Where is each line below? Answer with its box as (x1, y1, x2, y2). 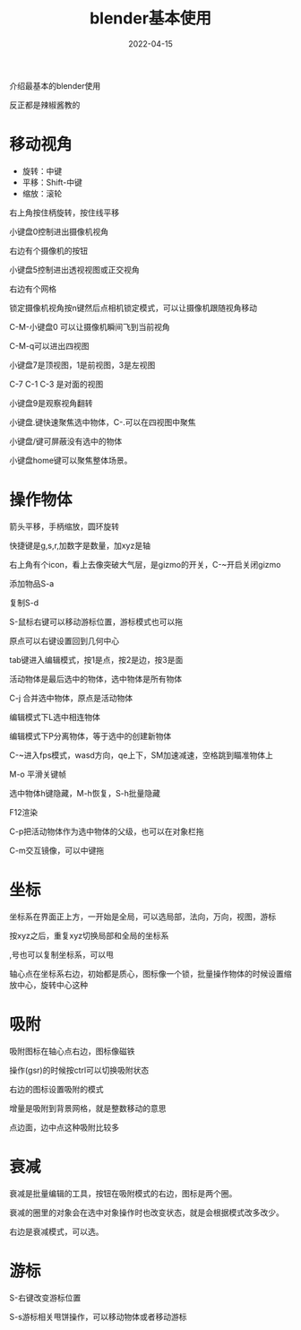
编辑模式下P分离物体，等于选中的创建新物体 (9, 730, 172, 741)
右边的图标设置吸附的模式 (9, 1083, 104, 1094)
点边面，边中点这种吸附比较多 (9, 1122, 119, 1133)
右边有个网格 (9, 283, 56, 294)
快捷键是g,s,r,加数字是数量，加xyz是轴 (9, 540, 150, 551)
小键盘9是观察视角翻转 (9, 397, 93, 408)
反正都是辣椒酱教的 (9, 100, 81, 110)
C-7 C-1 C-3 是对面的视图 (9, 378, 104, 389)
